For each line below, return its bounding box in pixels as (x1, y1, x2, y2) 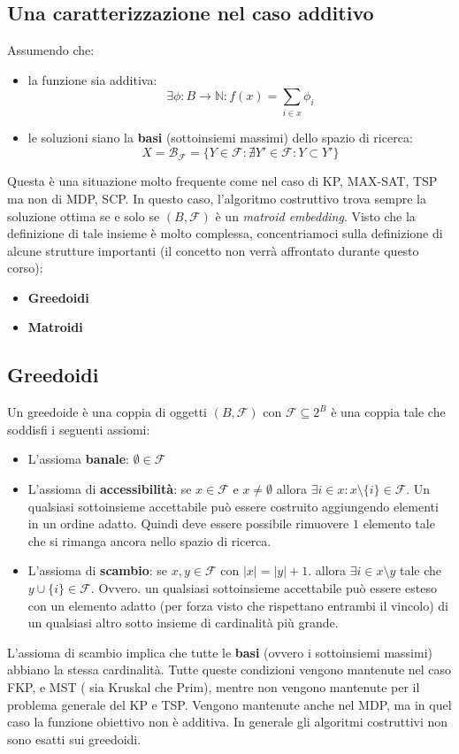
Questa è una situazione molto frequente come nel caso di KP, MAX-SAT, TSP (7, 172, 438, 190)
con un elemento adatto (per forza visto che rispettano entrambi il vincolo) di (27, 596, 448, 614)
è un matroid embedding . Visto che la (215, 206, 416, 225)
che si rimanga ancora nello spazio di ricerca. (27, 531, 272, 550)
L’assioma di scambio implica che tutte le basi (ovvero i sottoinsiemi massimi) (7, 642, 432, 661)
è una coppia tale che (331, 403, 446, 421)
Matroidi (27, 318, 83, 336)
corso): (7, 258, 43, 277)
